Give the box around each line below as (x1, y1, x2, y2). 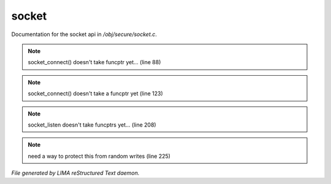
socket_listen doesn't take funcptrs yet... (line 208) (28, 121, 156, 128)
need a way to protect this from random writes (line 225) (28, 152, 171, 160)
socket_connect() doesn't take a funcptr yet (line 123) (28, 90, 163, 97)
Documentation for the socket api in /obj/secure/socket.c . (11, 31, 158, 38)
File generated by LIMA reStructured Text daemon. (11, 169, 140, 177)
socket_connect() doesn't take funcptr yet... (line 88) (28, 59, 161, 66)
